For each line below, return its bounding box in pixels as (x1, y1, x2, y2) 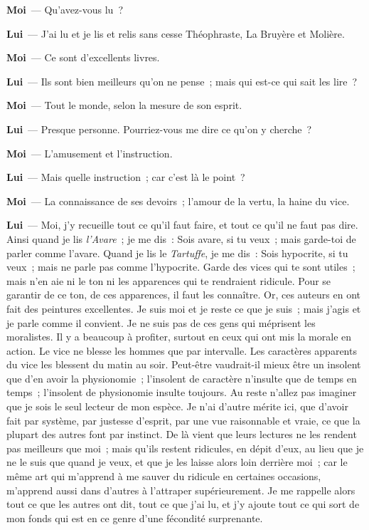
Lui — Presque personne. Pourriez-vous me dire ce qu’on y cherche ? (6, 121, 312, 136)
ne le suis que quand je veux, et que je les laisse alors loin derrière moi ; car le (6, 454, 348, 469)
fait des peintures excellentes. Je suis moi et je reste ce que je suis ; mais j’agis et (6, 301, 361, 316)
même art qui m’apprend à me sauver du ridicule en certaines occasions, (6, 469, 321, 484)
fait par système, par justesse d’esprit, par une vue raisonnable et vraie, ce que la (6, 412, 360, 427)
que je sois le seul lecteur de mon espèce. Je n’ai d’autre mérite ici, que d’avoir (6, 399, 348, 414)
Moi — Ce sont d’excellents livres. (6, 50, 160, 65)
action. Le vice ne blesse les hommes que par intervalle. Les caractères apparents (6, 343, 357, 358)
